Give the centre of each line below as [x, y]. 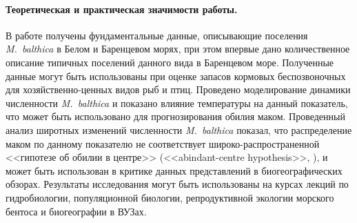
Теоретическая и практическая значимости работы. [122, 9]
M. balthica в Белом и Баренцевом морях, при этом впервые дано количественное [178, 49]
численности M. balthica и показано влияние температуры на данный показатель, [177, 103]
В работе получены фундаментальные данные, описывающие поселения [157, 35]
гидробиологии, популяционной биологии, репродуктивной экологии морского [170, 197]
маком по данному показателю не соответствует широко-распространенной [163, 143]
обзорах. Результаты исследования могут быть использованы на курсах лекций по [177, 184]
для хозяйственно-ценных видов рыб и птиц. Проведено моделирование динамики [178, 89]
